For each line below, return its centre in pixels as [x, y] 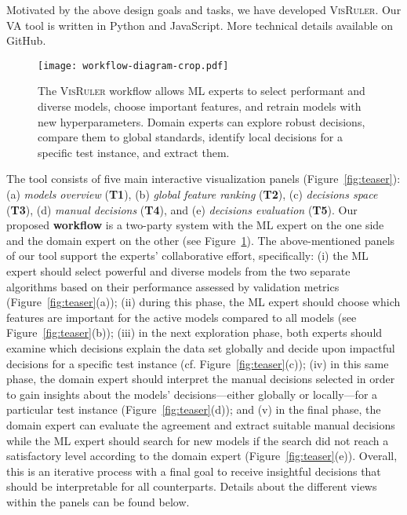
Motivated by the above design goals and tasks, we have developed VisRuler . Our [204, 9]
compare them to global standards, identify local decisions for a [190, 137]
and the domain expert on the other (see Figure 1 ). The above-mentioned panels [201, 240]
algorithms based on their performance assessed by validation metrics [173, 286]
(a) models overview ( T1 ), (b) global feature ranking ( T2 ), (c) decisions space [192, 194]
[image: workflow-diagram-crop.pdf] [133, 66]
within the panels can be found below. [98, 501]
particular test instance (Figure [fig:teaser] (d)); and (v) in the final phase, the [194, 409]
